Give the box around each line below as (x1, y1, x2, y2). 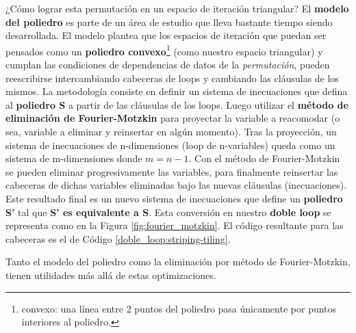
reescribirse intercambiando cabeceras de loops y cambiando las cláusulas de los (5, 70, 339, 85)
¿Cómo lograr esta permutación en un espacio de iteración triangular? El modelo (5, 1, 349, 15)
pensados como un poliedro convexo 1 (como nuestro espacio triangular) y (5, 42, 323, 58)
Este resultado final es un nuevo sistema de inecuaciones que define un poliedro (5, 191, 343, 205)
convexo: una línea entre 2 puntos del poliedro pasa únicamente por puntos (21, 301, 337, 315)
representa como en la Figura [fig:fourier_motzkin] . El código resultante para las (5, 218, 344, 232)
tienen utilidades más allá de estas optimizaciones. (5, 267, 216, 282)
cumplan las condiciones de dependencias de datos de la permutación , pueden (5, 57, 330, 72)
